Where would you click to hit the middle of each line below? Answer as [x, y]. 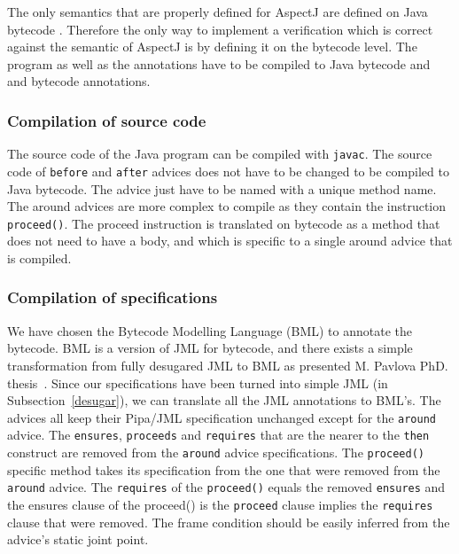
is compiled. [39, 257]
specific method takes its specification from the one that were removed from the [224, 469]
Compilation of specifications [113, 297]
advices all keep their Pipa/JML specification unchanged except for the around [222, 417]
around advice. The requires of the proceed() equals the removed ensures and [226, 487]
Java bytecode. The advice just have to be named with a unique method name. [222, 188]
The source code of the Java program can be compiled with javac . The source [220, 154]
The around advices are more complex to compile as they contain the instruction [227, 206]
